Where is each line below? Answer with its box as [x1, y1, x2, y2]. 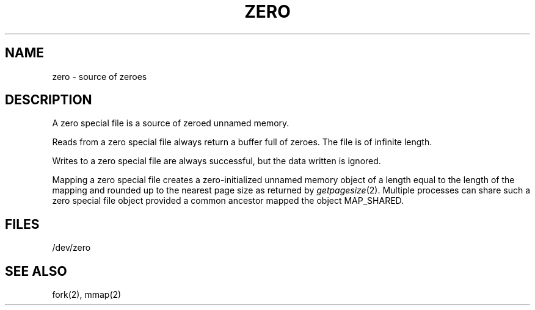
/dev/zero [52, 242, 91, 253]
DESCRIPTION [5, 92, 92, 108]
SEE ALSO [5, 263, 67, 279]
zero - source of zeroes [52, 71, 147, 82]
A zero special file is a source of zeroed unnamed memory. [52, 118, 289, 129]
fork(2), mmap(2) [52, 289, 122, 300]
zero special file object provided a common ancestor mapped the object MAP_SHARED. [52, 195, 404, 206]
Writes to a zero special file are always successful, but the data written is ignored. [52, 156, 381, 167]
